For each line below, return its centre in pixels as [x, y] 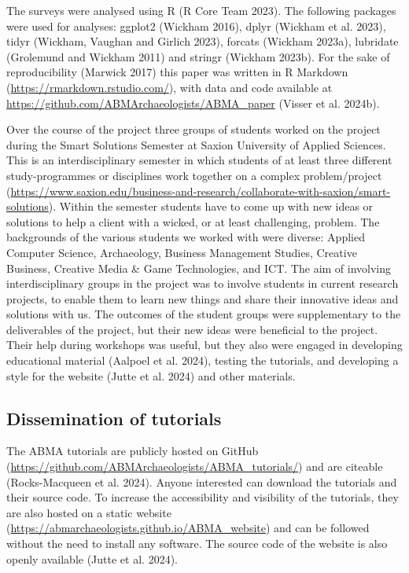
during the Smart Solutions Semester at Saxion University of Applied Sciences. [196, 144]
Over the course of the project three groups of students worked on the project [193, 129]
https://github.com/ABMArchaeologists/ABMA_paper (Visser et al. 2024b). [193, 103]
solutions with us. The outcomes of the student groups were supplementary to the [204, 314]
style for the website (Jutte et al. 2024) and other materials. [151, 375]
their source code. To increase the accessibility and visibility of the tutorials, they [203, 497]
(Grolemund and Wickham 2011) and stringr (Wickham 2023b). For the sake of [198, 56]
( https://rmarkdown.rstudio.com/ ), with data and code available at [169, 87]
